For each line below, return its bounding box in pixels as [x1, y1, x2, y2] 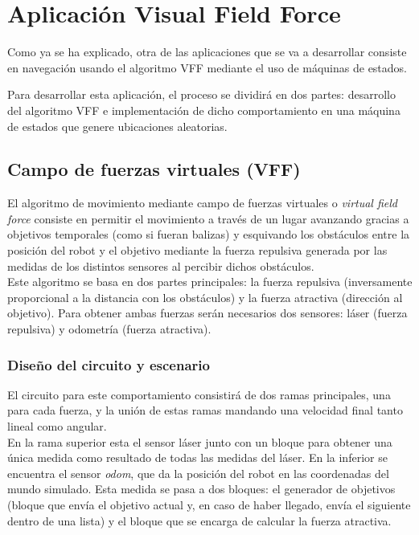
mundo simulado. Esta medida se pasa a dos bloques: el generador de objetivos [7, 480, 396, 497]
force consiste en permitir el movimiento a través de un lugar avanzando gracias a [7, 210, 409, 227]
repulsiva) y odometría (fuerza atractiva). [7, 321, 212, 337]
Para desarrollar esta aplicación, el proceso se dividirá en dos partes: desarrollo [7, 86, 396, 103]
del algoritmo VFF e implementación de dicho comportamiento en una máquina [7, 101, 401, 118]
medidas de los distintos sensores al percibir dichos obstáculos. [7, 257, 314, 274]
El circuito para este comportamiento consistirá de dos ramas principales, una [7, 386, 391, 402]
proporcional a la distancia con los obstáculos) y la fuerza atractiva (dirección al [7, 288, 403, 305]
